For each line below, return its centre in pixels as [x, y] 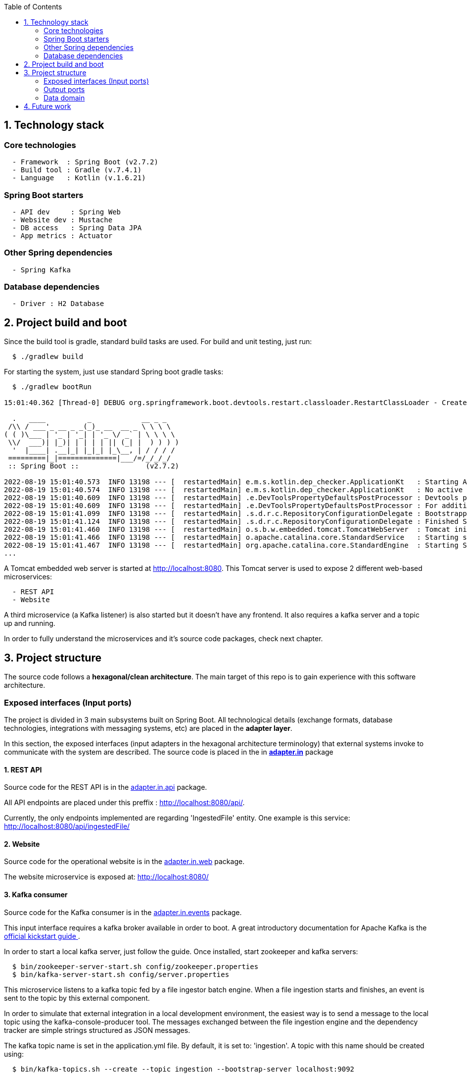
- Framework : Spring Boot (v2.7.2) [85, 162]
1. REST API [23, 769]
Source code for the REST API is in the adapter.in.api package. [106, 787]
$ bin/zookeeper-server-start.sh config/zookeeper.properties [135, 966]
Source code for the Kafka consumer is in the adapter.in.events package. [123, 912]
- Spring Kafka [41, 270]
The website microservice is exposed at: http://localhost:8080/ [106, 877]
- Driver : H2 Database [58, 304]
